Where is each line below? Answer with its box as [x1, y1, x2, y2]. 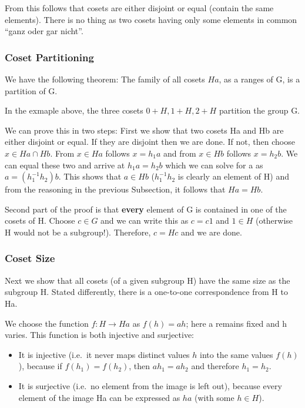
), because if [18, 360, 62, 372]
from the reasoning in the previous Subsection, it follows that [5, 183, 226, 195]
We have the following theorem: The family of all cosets [5, 73, 205, 85]
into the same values [200, 348, 273, 360]
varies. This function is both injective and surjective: [5, 329, 195, 341]
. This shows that [58, 170, 122, 183]
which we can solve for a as [165, 158, 263, 171]
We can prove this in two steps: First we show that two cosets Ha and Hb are [5, 124, 284, 136]
